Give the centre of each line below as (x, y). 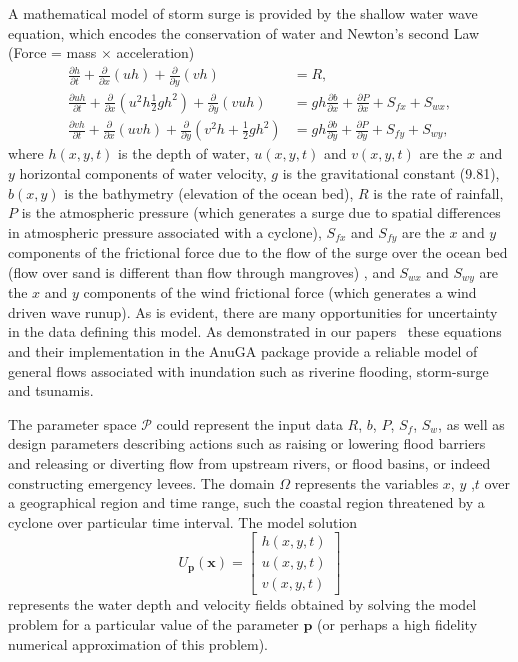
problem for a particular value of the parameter (153, 624)
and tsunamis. (51, 390)
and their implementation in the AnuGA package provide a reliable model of (243, 350)
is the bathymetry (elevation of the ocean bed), (209, 192)
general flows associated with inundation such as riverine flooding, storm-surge (248, 370)
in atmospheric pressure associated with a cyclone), (165, 231)
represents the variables (366, 482)
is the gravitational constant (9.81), (391, 172)
